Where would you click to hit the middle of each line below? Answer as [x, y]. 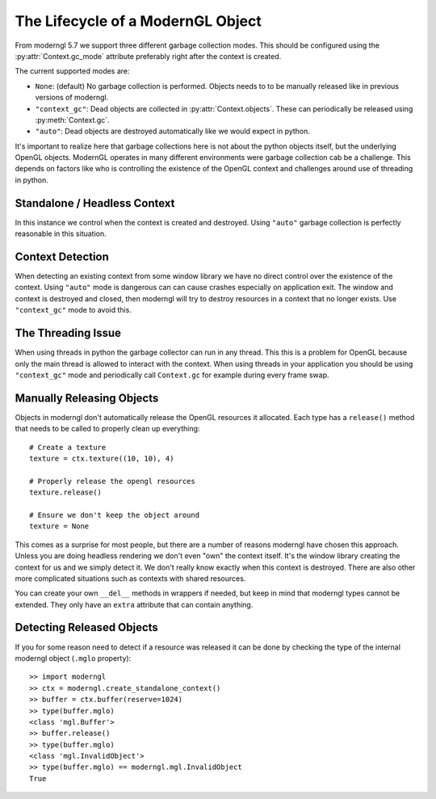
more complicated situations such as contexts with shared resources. [130, 578]
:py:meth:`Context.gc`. [72, 120]
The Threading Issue [68, 333]
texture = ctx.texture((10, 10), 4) [102, 458]
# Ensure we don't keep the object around [115, 515]
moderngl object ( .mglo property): [73, 658]
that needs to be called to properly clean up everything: [107, 429]
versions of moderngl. [72, 98]
